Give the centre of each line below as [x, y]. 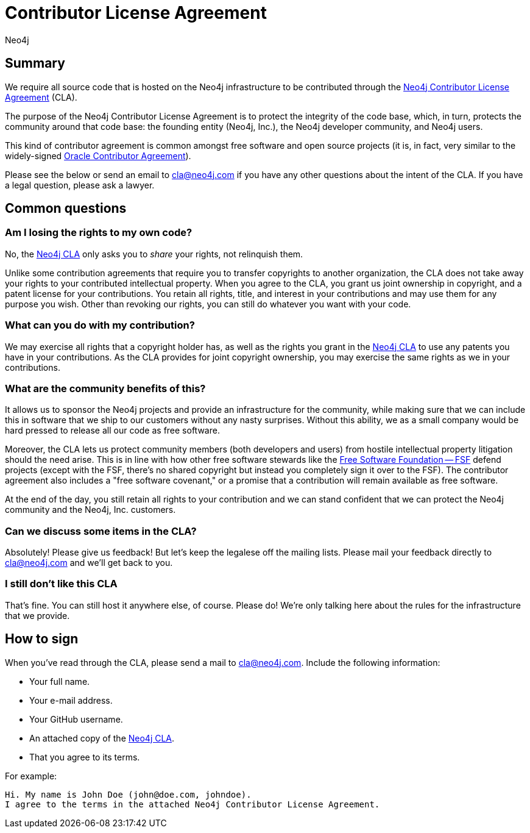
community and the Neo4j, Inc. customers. [90, 510]
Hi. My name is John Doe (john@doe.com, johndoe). [128, 794]
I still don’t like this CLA [61, 584]
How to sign [42, 639]
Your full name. [60, 681]
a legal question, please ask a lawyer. [80, 185]
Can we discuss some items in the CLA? [101, 531]
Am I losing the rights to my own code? [99, 233]
